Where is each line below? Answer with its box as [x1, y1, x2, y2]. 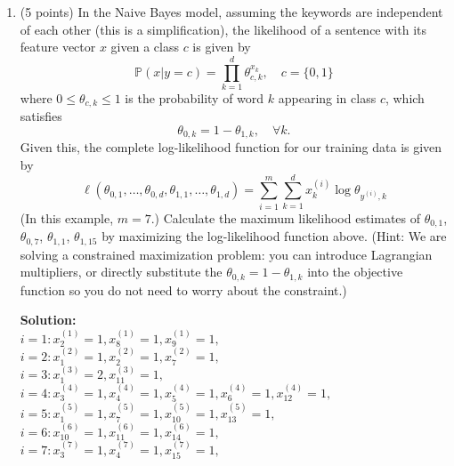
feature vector [20, 37, 96, 56]
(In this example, [20, 208, 114, 227]
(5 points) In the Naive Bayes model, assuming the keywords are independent [20, 3, 443, 20]
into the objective [307, 262, 403, 281]
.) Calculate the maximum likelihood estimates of [150, 208, 421, 227]
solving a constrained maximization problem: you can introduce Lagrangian [20, 245, 433, 263]
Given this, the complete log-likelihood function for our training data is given [20, 138, 442, 157]
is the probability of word [125, 88, 264, 107]
